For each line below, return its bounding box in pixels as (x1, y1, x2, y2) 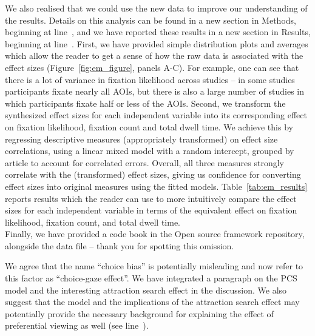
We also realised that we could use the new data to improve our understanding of (5, 2, 308, 14)
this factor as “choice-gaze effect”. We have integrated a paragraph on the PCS (5, 272, 297, 284)
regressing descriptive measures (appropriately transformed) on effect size (5, 132, 278, 145)
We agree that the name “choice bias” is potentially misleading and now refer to (5, 260, 303, 272)
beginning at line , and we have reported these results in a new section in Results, (5, 25, 311, 38)
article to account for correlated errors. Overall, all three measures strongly (5, 156, 284, 169)
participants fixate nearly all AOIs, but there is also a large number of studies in (5, 85, 304, 98)
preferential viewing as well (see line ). (5, 319, 149, 332)
